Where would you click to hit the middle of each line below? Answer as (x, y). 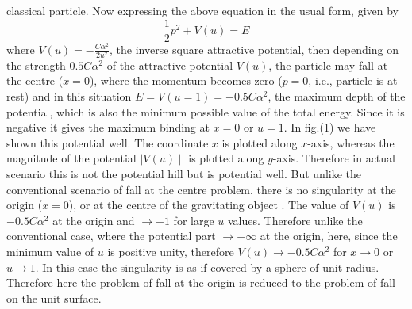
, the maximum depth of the (337, 95)
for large (194, 220)
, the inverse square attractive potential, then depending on (254, 49)
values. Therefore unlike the (295, 220)
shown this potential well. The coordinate (108, 142)
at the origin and (94, 220)
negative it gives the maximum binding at (108, 127)
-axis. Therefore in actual (334, 158)
